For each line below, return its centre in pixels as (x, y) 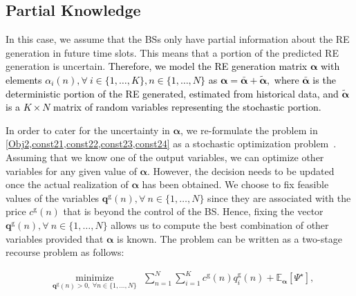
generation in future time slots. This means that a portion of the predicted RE (172, 52)
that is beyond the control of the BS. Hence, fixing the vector (193, 211)
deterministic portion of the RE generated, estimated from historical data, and (172, 93)
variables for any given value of (71, 170)
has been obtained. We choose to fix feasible (235, 184)
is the (324, 79)
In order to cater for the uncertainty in (88, 130)
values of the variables (53, 197)
